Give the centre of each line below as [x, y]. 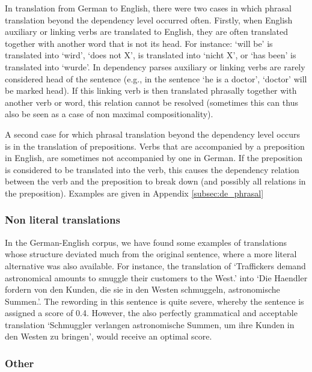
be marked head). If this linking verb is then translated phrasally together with [151, 90]
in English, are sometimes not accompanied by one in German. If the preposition [154, 158]
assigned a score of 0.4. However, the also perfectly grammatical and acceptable [151, 313]
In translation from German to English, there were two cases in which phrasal [148, 8]
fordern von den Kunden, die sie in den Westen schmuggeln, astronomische [142, 289]
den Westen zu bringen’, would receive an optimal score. [109, 336]
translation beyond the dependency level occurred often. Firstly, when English [149, 20]
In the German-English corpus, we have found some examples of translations [146, 242]
